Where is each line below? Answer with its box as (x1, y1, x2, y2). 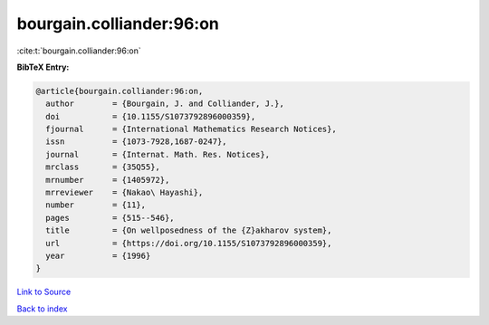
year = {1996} (45, 251, 151, 261)
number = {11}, (45, 200, 147, 210)
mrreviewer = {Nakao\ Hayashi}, (45, 187, 204, 198)
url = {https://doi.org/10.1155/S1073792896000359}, (45, 238, 332, 248)
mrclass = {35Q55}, (45, 162, 160, 172)
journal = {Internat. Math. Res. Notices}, (45, 149, 271, 159)
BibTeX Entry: (16, 62, 70, 72)
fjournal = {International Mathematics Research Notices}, (45, 124, 337, 135)
